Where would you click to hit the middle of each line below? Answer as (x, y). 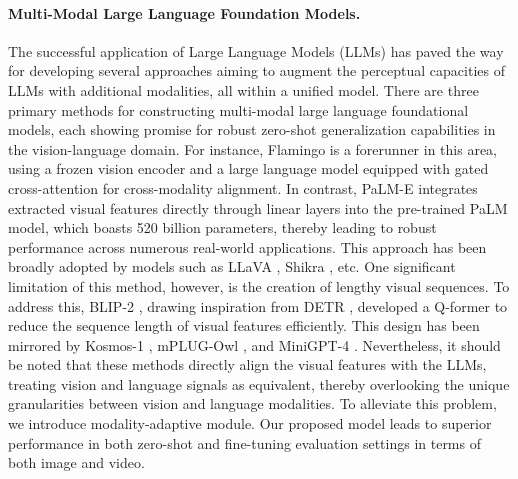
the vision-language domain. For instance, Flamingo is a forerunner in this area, (253, 148)
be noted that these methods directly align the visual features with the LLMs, (247, 364)
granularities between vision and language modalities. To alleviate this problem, (252, 403)
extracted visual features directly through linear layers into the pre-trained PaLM (258, 207)
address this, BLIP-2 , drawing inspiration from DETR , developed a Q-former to (258, 305)
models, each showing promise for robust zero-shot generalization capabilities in (252, 129)
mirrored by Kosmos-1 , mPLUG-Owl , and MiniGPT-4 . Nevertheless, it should (254, 344)
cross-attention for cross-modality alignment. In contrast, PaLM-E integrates (243, 187)
